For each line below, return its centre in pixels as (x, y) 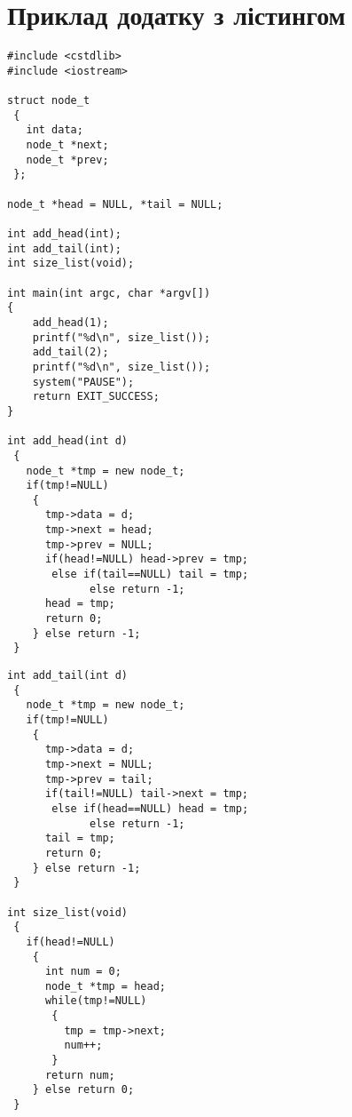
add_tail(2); (70, 352)
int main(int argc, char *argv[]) (109, 293)
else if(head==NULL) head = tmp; (150, 808)
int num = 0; (83, 972)
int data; (55, 130)
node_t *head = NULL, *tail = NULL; (115, 204)
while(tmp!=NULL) (96, 1001)
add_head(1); (70, 322)
